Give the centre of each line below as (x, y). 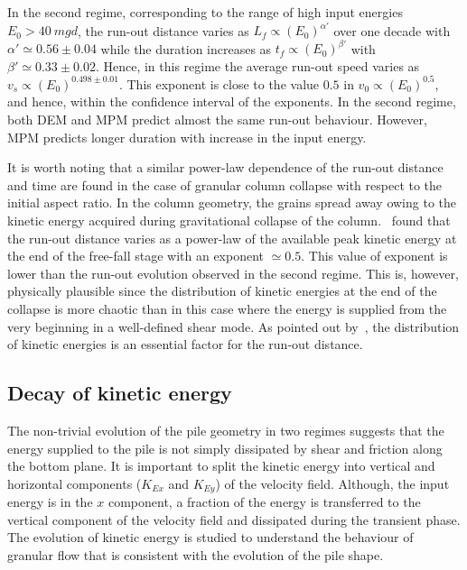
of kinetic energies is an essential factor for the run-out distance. (185, 344)
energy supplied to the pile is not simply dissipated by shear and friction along (225, 448)
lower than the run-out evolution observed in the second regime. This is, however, (233, 273)
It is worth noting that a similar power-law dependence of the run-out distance (225, 167)
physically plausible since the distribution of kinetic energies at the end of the (222, 291)
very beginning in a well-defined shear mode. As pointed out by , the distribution (233, 326)
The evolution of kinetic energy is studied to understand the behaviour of (210, 537)
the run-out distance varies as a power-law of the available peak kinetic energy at (232, 238)
